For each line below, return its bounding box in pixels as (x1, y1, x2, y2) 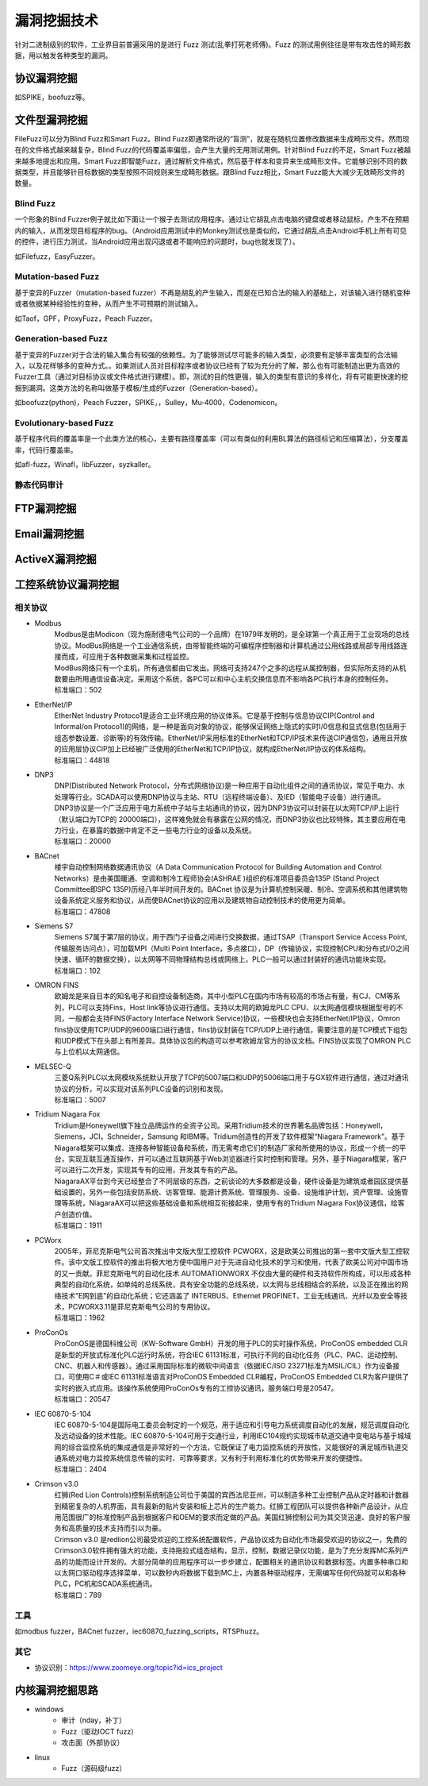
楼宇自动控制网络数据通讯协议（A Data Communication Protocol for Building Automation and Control (54, 862, 382, 872)
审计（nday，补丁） (61, 1715, 127, 1725)
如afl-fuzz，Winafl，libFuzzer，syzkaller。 (14, 460, 155, 469)
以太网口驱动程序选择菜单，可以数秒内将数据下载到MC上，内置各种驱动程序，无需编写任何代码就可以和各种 (54, 1568, 406, 1577)
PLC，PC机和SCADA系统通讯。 (54, 1579, 157, 1588)
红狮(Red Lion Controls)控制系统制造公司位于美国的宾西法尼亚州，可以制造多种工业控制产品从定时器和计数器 (54, 1490, 410, 1500)
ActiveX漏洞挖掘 (14, 552, 97, 565)
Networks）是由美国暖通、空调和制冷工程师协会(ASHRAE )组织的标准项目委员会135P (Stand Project (54, 874, 380, 883)
